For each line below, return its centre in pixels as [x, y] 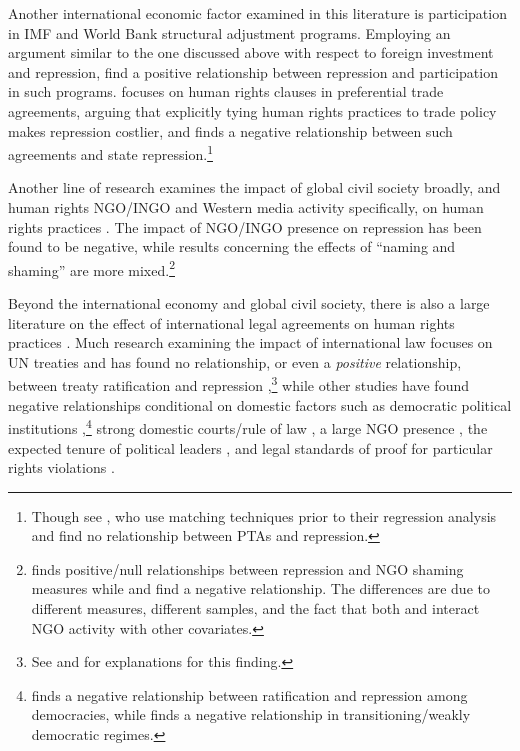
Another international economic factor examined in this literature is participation [257, 13]
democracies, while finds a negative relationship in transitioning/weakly [251, 714]
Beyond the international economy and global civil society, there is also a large [249, 303]
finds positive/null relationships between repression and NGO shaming [247, 568]
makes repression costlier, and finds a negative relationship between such [230, 130]
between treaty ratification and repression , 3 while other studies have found [238, 384]
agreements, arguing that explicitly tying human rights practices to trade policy [252, 110]
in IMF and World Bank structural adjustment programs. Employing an [229, 32]
